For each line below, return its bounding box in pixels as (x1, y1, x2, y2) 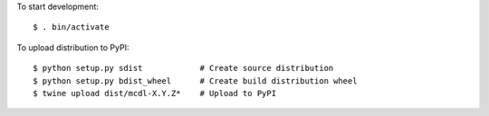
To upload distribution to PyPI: (16, 41, 129, 53)
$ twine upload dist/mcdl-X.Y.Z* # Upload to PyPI (33, 88, 276, 98)
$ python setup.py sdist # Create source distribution (33, 63, 334, 74)
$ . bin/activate (33, 22, 110, 32)
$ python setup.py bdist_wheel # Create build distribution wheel (33, 76, 358, 85)
